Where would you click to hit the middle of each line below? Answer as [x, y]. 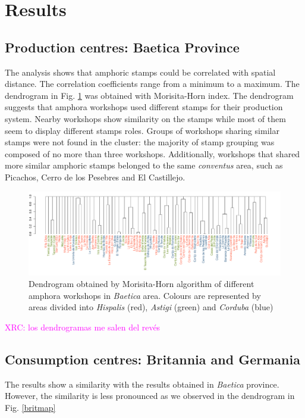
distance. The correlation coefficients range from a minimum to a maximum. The [152, 84]
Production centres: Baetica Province [122, 47]
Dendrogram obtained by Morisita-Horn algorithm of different [142, 284]
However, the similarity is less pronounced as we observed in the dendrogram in [150, 396]
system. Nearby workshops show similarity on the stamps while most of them [145, 118]
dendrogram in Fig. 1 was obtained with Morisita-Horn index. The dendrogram [149, 95]
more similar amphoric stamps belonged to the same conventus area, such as [144, 165]
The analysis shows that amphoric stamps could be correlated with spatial [140, 72]
